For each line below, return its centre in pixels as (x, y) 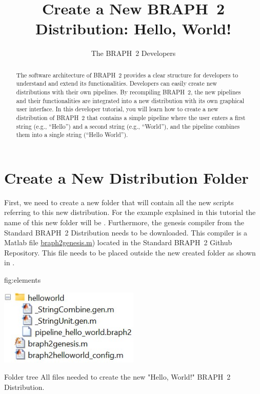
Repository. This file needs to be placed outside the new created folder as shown (130, 252)
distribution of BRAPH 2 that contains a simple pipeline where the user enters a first (131, 117)
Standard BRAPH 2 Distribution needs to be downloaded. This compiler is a (126, 232)
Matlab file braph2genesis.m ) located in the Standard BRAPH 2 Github (118, 242)
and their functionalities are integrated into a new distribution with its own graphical (130, 100)
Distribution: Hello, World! (133, 28)
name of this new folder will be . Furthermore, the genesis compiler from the (124, 222)
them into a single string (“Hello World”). (72, 135)
